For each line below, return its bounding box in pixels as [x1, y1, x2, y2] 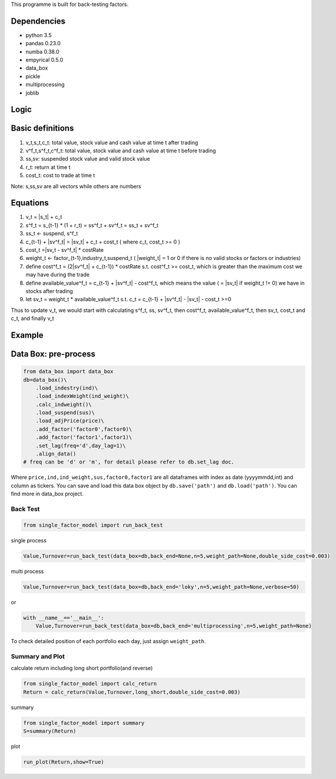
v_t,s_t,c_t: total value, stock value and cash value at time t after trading [25, 139, 198, 146]
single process [11, 537, 47, 544]
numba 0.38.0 [25, 48, 59, 55]
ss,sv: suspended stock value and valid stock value [25, 155, 150, 162]
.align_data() [35, 451, 76, 457]
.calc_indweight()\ [35, 401, 92, 408]
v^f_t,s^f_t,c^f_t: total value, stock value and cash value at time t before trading [25, 147, 216, 154]
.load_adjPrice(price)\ [35, 418, 104, 424]
